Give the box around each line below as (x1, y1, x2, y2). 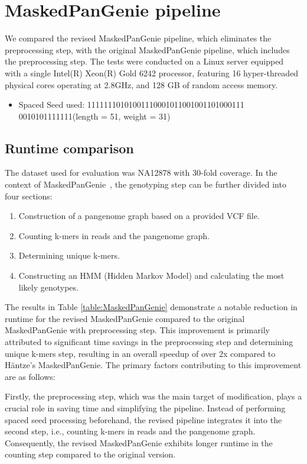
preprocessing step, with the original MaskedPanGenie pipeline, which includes (5, 43, 290, 56)
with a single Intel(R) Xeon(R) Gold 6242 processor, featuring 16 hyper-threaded (5, 66, 299, 79)
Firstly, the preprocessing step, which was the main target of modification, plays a (5, 390, 302, 402)
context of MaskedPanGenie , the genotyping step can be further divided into (5, 178, 286, 191)
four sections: (5, 189, 53, 202)
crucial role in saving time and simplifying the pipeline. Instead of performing (5, 401, 286, 414)
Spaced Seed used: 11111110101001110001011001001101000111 (18, 98, 244, 111)
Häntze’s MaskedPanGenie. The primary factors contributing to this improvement (5, 359, 302, 371)
